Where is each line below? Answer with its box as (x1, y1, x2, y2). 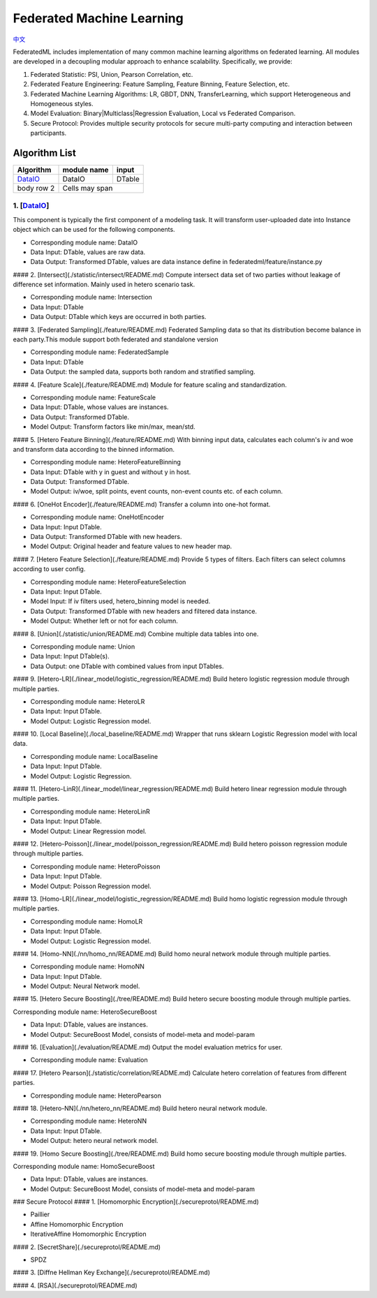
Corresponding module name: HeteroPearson (30, 1091, 162, 1100)
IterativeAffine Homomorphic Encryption (30, 1230, 147, 1239)
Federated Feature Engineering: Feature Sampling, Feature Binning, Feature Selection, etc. (30, 80, 290, 89)
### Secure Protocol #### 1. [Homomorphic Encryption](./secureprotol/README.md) (13, 1197, 260, 1206)
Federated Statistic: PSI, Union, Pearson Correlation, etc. (30, 70, 193, 78)
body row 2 (17, 183, 55, 193)
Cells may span (62, 183, 113, 193)
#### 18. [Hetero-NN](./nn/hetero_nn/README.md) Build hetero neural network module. (13, 1104, 267, 1112)
